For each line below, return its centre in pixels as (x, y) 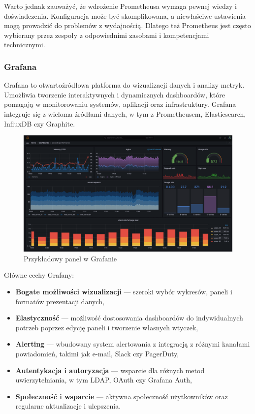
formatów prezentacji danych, (60, 301)
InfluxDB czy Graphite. (40, 123)
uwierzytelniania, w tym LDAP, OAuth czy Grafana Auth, (104, 380)
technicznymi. (25, 45)
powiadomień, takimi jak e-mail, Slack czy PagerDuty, (97, 353)
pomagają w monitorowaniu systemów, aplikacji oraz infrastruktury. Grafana (120, 104)
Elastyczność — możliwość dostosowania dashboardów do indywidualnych (129, 318)
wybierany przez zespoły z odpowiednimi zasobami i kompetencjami (107, 35)
